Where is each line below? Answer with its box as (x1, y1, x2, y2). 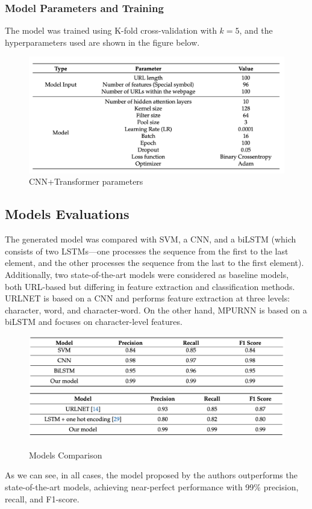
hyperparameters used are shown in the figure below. (5, 35, 200, 48)
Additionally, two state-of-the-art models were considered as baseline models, (5, 268, 289, 280)
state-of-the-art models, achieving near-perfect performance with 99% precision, (5, 481, 299, 493)
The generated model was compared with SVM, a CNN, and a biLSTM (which (5, 233, 296, 245)
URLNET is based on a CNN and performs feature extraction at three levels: (5, 292, 290, 304)
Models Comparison (29, 448, 102, 461)
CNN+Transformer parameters (29, 175, 143, 188)
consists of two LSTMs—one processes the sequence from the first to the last (5, 244, 289, 257)
